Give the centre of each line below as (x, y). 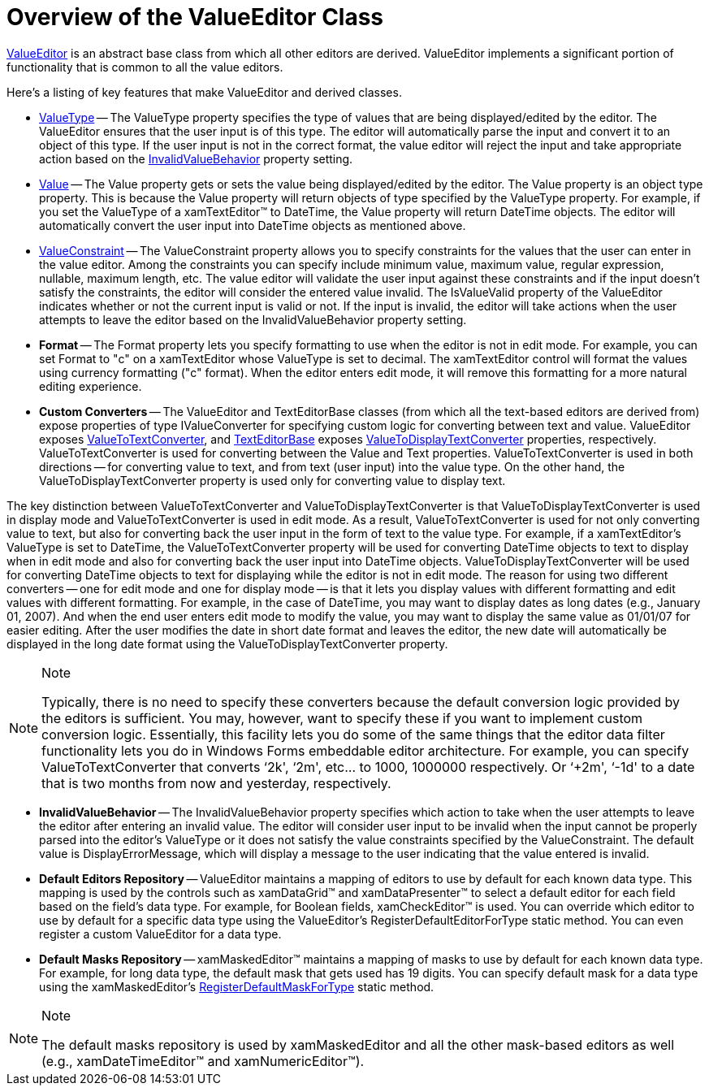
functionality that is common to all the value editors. (145, 67)
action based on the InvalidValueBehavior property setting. (196, 158)
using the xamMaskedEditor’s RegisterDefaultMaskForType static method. (237, 986)
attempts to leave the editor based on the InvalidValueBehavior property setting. (253, 319)
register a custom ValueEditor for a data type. (160, 934)
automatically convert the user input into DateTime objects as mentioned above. (253, 225)
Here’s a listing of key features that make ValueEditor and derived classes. (204, 92)
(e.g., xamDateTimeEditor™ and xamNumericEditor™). (203, 1061)
